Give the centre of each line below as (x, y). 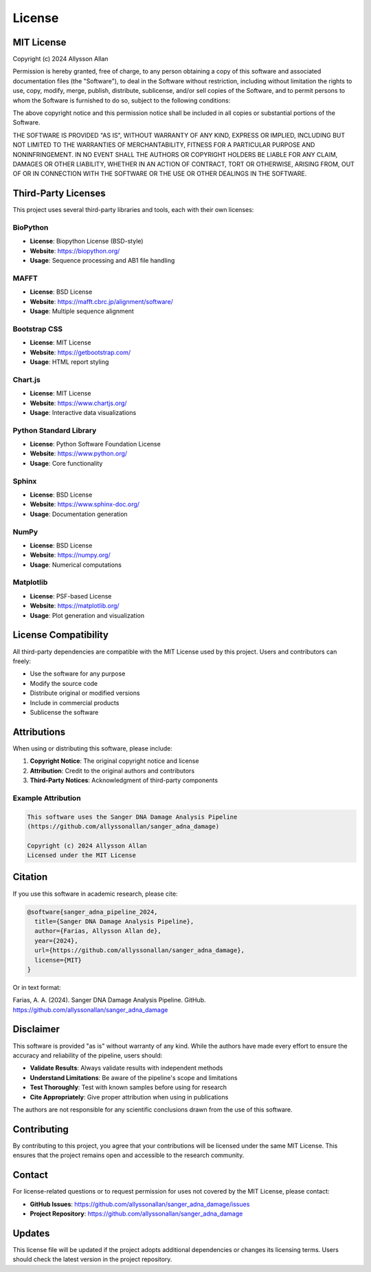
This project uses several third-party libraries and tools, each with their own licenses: (133, 210)
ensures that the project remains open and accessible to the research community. (128, 1155)
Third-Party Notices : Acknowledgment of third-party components (124, 780)
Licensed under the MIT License (82, 855)
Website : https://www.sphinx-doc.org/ (85, 504)
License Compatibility (61, 635)
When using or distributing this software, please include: (93, 748)
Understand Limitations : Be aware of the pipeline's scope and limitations (134, 1077)
